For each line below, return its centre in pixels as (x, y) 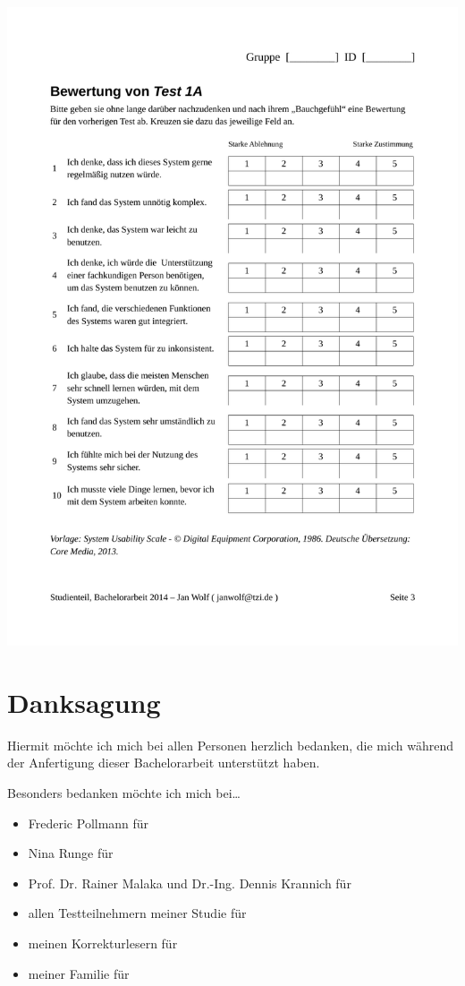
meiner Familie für (79, 973)
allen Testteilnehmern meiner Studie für (137, 913)
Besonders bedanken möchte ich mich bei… (124, 793)
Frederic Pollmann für (89, 823)
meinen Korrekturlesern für (103, 943)
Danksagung (84, 702)
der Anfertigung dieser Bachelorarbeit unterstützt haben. (164, 763)
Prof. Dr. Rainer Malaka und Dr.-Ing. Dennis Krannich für (190, 883)
